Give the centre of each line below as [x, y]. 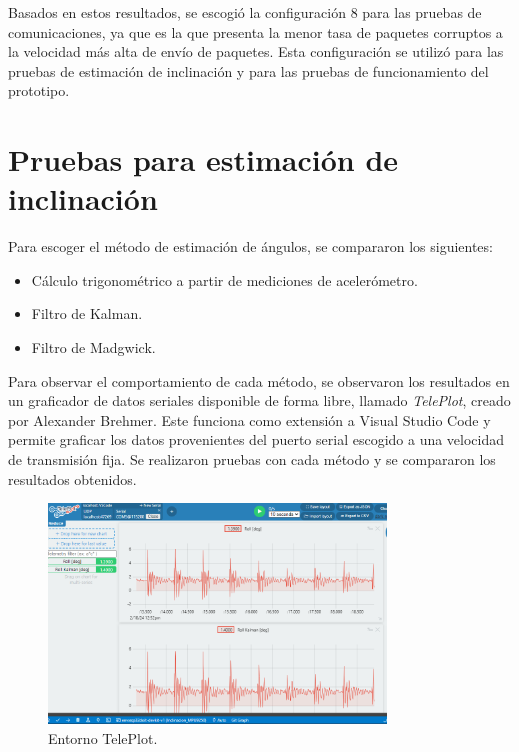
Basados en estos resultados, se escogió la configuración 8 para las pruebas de [245, 12]
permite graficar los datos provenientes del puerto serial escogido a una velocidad [256, 439]
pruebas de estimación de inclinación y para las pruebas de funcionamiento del [248, 70]
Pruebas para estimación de [203, 159]
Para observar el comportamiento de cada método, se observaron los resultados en [259, 380]
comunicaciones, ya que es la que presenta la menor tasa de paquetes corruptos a [255, 31]
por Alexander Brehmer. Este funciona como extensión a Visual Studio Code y [249, 419]
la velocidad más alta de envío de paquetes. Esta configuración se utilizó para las [256, 51]
